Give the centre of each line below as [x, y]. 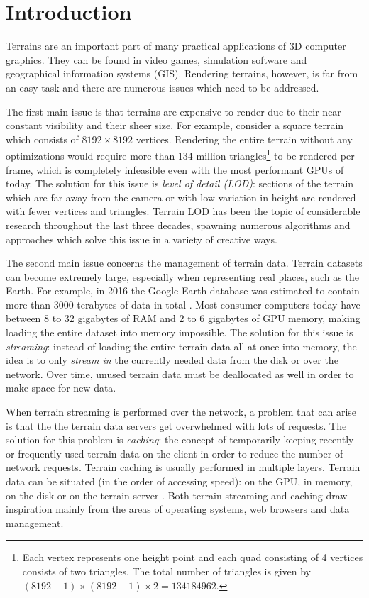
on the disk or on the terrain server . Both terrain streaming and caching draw [177, 495]
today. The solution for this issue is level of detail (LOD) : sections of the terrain [180, 183]
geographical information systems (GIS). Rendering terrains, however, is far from [182, 73]
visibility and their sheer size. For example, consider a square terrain [195, 125]
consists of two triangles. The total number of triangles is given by [166, 571]
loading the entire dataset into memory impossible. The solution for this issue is [180, 332]
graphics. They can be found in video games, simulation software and [156, 59]
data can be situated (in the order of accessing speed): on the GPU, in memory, [179, 481]
